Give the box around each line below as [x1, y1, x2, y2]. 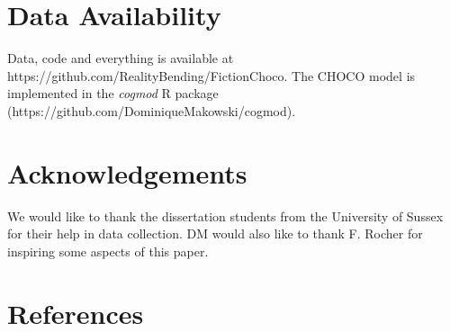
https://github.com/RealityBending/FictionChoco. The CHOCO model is [7, 66, 416, 85]
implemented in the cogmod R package [7, 84, 219, 103]
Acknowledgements [7, 154, 247, 191]
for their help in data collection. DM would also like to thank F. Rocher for [7, 224, 423, 243]
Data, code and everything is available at [7, 49, 234, 67]
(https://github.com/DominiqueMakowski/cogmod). [7, 101, 296, 120]
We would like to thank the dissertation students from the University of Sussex [7, 206, 444, 225]
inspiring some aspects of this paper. [7, 241, 209, 260]
